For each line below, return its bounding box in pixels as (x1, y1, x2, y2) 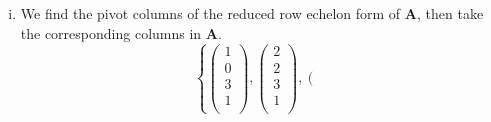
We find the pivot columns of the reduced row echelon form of (20, 3, 401, 23)
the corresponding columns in (20, 22, 202, 43)
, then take (417, 3, 484, 23)
